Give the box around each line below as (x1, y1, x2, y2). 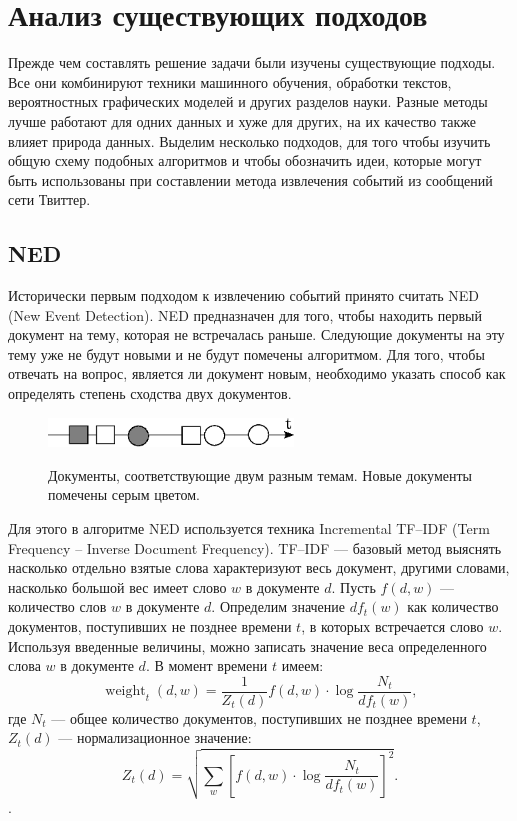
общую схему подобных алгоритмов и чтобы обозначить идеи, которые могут (8, 150, 482, 171)
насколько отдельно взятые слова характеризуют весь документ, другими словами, (8, 557, 510, 578)
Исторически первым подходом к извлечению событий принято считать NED (8, 285, 480, 306)
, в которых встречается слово (301, 616, 484, 636)
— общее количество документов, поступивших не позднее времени (51, 707, 467, 728)
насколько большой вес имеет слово (8, 576, 227, 597)
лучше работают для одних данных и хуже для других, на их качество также (8, 110, 476, 131)
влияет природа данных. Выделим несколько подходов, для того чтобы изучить (8, 130, 491, 151)
